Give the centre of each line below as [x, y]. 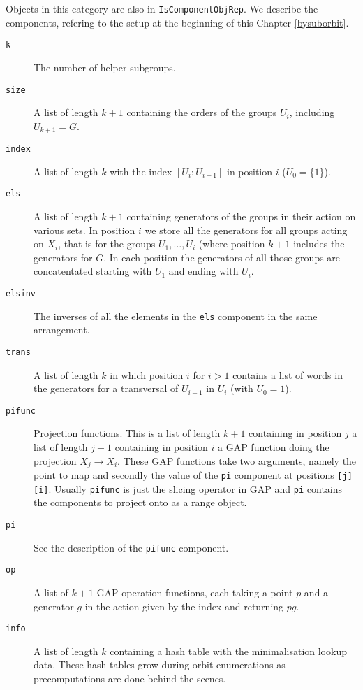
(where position [232, 244]
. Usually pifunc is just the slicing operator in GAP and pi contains [195, 488]
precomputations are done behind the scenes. [130, 678]
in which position [147, 374]
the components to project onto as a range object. [140, 502]
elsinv [21, 294]
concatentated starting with [93, 271]
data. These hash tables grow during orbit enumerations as [160, 664]
